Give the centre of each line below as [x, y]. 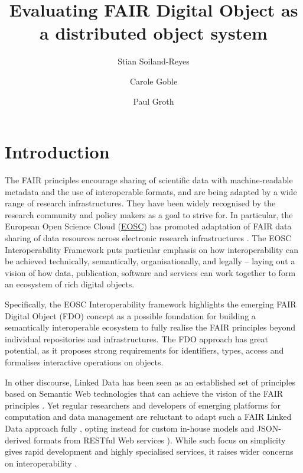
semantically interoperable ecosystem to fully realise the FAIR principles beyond [150, 327]
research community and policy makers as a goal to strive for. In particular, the [149, 214]
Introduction [57, 152]
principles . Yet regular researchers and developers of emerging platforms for [143, 405]
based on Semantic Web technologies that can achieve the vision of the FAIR [144, 393]
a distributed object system [154, 33]
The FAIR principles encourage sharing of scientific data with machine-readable [149, 180]
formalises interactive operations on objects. [84, 362]
